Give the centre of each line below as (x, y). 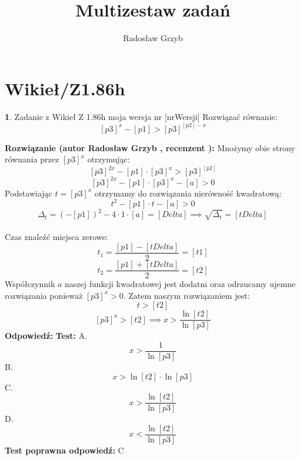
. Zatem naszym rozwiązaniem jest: (186, 295)
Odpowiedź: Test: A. (46, 336)
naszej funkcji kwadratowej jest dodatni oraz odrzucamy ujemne (180, 284)
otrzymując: (109, 159)
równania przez (32, 159)
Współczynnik (30, 284)
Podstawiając (29, 193)
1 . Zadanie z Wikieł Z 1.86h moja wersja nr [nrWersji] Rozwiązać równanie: (141, 116)
